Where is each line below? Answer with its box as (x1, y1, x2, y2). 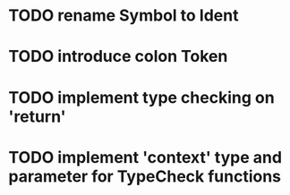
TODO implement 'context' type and (8, 147, 283, 167)
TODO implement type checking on (8, 87, 275, 107)
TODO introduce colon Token (8, 47, 228, 67)
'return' (8, 106, 66, 126)
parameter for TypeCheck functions (8, 166, 282, 186)
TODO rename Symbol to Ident (8, 5, 239, 26)
